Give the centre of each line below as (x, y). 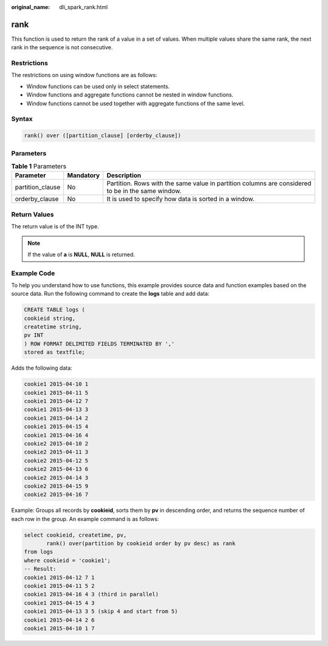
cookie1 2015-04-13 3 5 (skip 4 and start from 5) (101, 611)
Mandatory (84, 175)
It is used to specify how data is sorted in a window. (181, 199)
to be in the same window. (144, 191)
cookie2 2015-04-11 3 (56, 452)
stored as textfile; (54, 352)
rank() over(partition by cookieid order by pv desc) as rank (141, 544)
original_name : (31, 7)
